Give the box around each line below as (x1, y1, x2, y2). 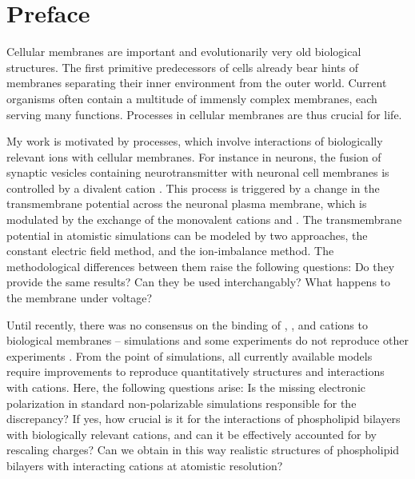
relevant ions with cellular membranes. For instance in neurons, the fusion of (6, 148, 381, 165)
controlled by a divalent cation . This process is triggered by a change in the (6, 179, 380, 196)
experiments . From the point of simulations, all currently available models (6, 347, 373, 364)
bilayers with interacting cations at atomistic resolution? (6, 457, 283, 473)
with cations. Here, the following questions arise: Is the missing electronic (6, 379, 366, 395)
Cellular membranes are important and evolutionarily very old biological (6, 43, 361, 60)
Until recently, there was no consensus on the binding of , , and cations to (6, 316, 368, 333)
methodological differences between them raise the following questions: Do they (6, 257, 395, 274)
